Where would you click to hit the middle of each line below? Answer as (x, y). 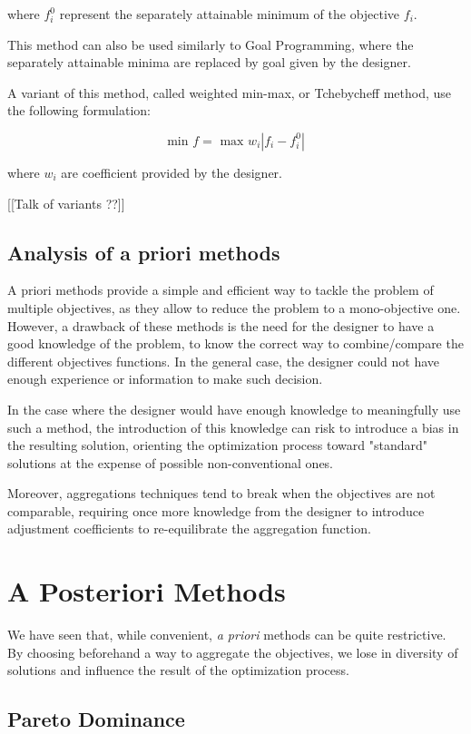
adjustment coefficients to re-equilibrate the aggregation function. (189, 528)
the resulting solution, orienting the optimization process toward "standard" (217, 445)
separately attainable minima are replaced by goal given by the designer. (209, 62)
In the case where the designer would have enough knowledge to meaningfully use (234, 409)
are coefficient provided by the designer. (172, 172)
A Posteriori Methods (147, 591)
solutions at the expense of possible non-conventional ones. (171, 462)
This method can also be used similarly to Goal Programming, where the (211, 44)
